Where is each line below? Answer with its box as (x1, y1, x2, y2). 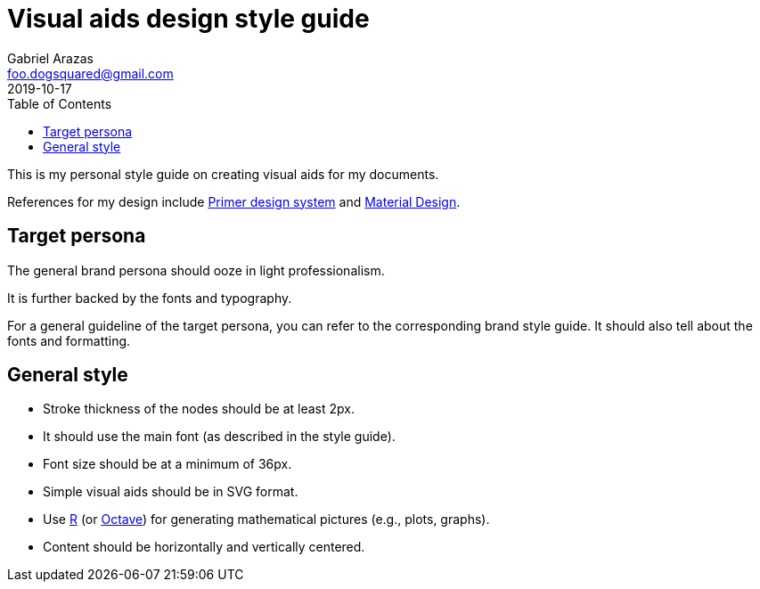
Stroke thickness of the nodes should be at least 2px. (43, 401, 355, 417)
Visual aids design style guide (7, 4, 370, 34)
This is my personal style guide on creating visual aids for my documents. (7, 166, 439, 182)
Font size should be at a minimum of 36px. (43, 456, 292, 472)
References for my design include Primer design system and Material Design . (7, 193, 461, 209)
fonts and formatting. (7, 332, 131, 348)
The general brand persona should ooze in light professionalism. (7, 262, 385, 278)
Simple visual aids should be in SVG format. (43, 484, 298, 500)
